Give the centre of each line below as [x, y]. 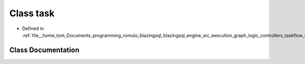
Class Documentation [44, 50]
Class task [32, 13]
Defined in [33, 28]
